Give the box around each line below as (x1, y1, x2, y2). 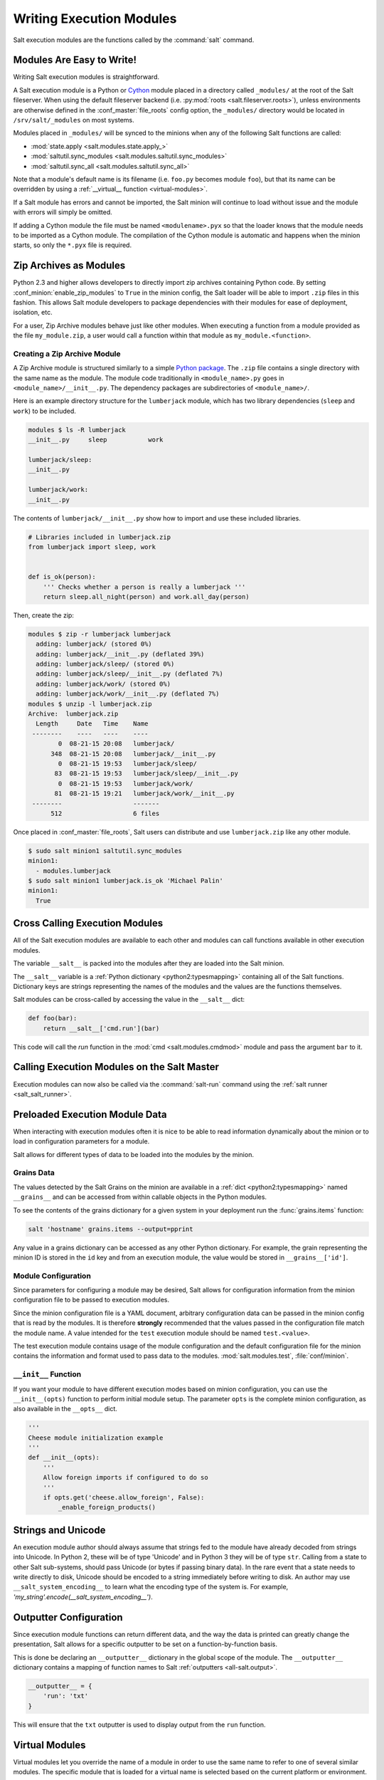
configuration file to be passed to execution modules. (13, 1296, 170, 1304)
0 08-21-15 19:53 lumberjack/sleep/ (58, 759, 197, 768)
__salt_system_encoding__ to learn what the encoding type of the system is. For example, (13, 1583, 289, 1591)
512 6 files (50, 809, 160, 817)
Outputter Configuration (13, 1611, 124, 1623)
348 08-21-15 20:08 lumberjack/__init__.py (50, 750, 216, 758)
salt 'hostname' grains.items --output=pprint (28, 1225, 193, 1233)
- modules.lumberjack (36, 867, 112, 875)
